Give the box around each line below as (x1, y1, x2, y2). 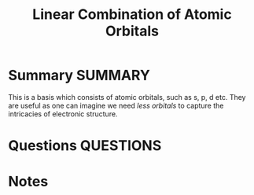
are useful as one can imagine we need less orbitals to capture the (8, 101, 224, 110)
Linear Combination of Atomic (32, 6, 232, 24)
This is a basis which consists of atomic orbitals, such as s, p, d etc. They (8, 92, 246, 101)
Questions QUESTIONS (8, 137, 162, 155)
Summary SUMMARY (8, 67, 151, 84)
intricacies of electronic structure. (8, 109, 118, 119)
